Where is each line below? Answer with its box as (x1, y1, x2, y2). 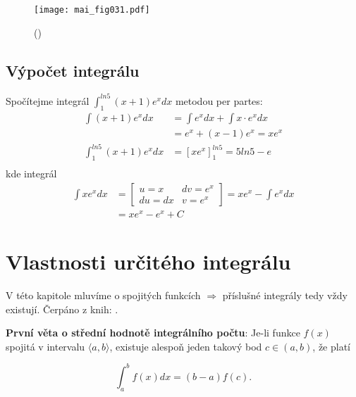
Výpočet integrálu (6, 59, 140, 81)
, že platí (312, 339, 350, 353)
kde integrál (6, 166, 57, 181)
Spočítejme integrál (6, 93, 90, 108)
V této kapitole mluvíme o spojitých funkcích (6, 288, 201, 303)
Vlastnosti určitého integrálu (6, 247, 291, 276)
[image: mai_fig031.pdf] (34, 5, 150, 15)
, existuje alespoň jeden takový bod (109, 339, 262, 353)
